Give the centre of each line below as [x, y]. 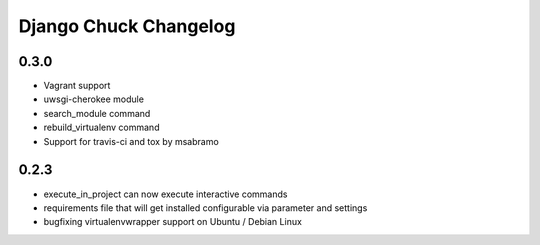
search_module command [97, 113]
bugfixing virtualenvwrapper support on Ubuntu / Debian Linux [172, 222]
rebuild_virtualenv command [101, 127]
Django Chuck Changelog [127, 26]
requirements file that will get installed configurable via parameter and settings [205, 207]
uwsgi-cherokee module [94, 99]
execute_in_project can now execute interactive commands [165, 194]
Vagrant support [77, 86]
